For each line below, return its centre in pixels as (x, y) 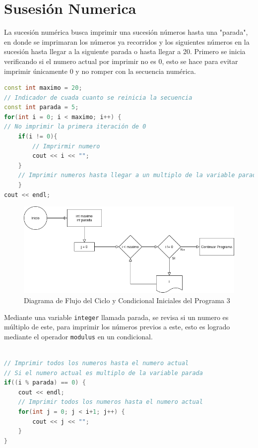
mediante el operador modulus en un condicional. (78, 336)
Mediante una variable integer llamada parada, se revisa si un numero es (116, 317)
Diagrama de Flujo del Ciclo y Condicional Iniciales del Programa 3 (127, 300)
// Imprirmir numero (66, 146)
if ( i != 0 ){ (38, 137)
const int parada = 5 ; (41, 107)
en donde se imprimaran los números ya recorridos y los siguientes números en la (127, 41)
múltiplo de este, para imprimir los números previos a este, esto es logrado (117, 327)
